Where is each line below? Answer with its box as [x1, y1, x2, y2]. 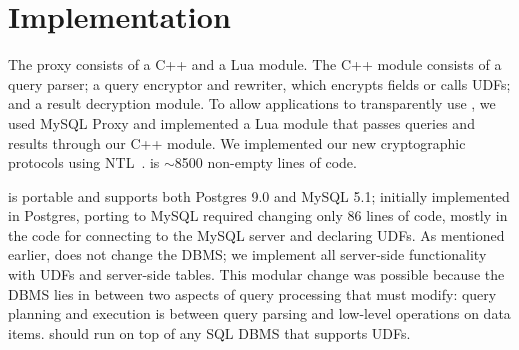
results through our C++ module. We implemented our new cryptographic [8, 132, 466, 153]
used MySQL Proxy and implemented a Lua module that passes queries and [8, 112, 475, 133]
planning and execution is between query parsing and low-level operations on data [8, 303, 511, 324]
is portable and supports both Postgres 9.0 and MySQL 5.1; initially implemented [8, 185, 510, 206]
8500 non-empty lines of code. [174, 152, 357, 173]
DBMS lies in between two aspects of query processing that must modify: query [8, 283, 497, 304]
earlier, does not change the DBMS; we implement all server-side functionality [8, 244, 487, 265]
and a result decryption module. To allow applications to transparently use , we [8, 93, 496, 114]
